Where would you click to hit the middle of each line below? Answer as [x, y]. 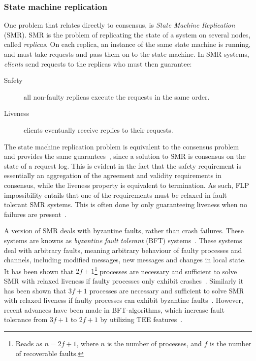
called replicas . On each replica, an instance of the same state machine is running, [128, 44]
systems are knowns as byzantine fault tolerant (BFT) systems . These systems [123, 240]
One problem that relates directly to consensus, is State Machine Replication [120, 25]
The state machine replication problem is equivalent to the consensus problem [122, 146]
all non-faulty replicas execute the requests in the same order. [117, 96]
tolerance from [26, 319]
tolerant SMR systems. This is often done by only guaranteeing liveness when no [126, 204]
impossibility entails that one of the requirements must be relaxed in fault [115, 195]
